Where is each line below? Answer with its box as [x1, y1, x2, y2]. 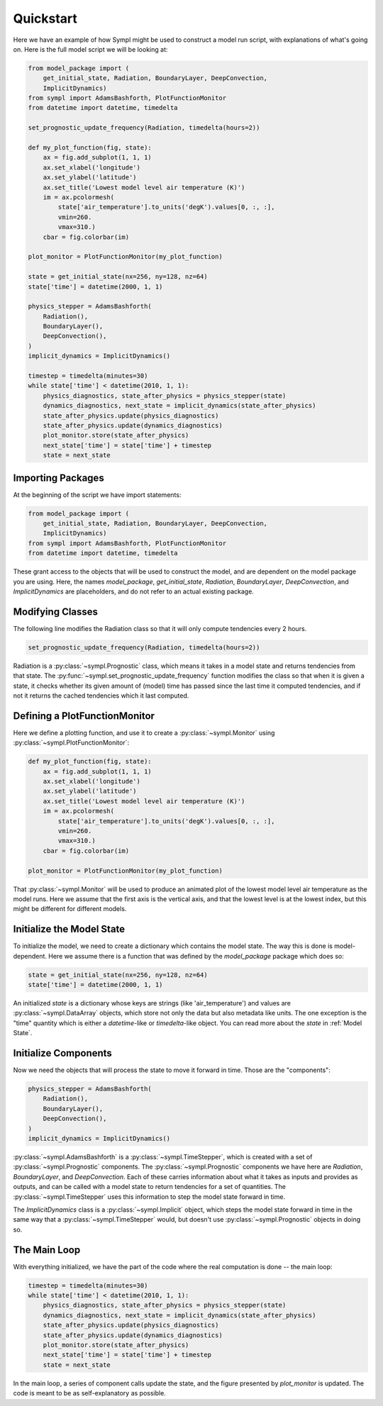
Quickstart [13, 11, 78, 26]
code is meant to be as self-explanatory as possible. [13, 1389, 166, 1397]
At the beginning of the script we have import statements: [13, 490, 182, 499]
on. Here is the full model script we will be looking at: [13, 45, 168, 53]
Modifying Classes [13, 606, 99, 618]
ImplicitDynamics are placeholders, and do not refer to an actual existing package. [13, 587, 255, 596]
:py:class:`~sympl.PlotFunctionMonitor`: [13, 738, 130, 747]
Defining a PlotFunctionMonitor [13, 710, 155, 722]
